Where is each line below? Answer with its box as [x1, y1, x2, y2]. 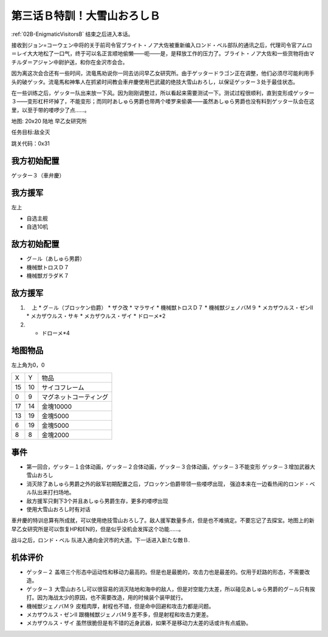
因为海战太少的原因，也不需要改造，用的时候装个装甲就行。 [36, 594, 186, 601]
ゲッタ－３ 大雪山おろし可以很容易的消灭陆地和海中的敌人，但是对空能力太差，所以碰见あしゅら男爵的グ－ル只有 [26, 585, 310, 593]
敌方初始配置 [11, 239, 60, 249]
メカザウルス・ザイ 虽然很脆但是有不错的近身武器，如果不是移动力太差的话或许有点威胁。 [26, 619, 251, 627]
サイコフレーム [41, 383, 84, 391]
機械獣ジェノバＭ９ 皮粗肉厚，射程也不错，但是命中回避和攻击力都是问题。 [26, 602, 214, 610]
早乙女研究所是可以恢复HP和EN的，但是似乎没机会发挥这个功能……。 [11, 525, 185, 532]
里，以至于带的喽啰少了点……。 [11, 106, 91, 114]
